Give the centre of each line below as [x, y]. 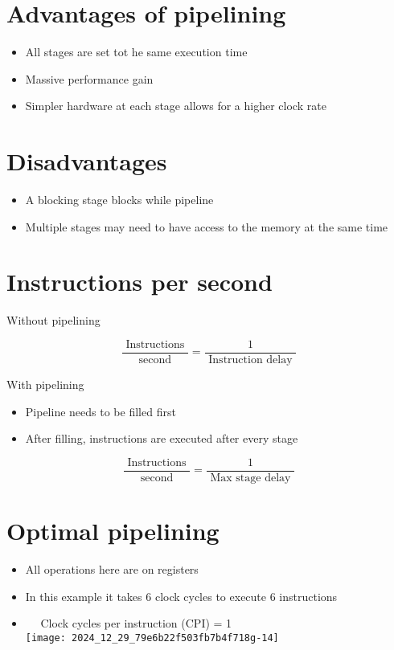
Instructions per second [140, 282]
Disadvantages [87, 161]
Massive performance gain [89, 78]
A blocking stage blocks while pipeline [119, 200]
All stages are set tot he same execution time [136, 52]
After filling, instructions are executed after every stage [162, 438]
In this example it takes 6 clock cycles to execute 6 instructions [181, 596]
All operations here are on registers [112, 568]
